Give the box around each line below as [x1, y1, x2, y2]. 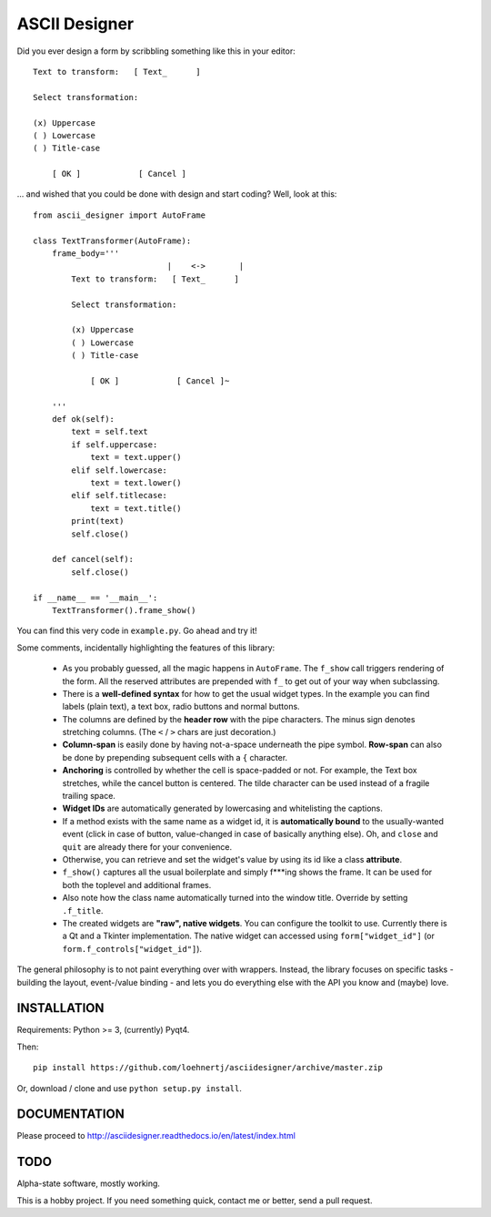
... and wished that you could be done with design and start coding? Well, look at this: [16, 189, 337, 199]
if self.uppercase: [71, 439, 158, 450]
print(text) [71, 516, 125, 527]
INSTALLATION [16, 1000, 105, 1016]
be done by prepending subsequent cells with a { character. [62, 752, 288, 762]
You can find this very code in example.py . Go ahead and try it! [16, 625, 258, 637]
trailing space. [62, 791, 115, 802]
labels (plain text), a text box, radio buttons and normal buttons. [62, 701, 300, 712]
